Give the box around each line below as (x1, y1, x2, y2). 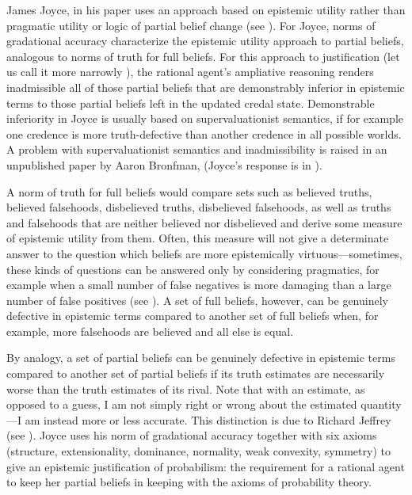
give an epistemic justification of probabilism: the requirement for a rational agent (6, 458, 405, 474)
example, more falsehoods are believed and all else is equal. (6, 322, 294, 339)
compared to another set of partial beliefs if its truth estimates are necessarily (6, 365, 385, 382)
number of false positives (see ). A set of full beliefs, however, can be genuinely (6, 291, 388, 308)
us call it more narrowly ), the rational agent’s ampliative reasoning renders (6, 63, 374, 80)
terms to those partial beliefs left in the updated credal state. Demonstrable (6, 94, 375, 111)
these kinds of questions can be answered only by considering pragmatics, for (6, 261, 380, 277)
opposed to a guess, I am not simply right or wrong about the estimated (6, 396, 357, 413)
